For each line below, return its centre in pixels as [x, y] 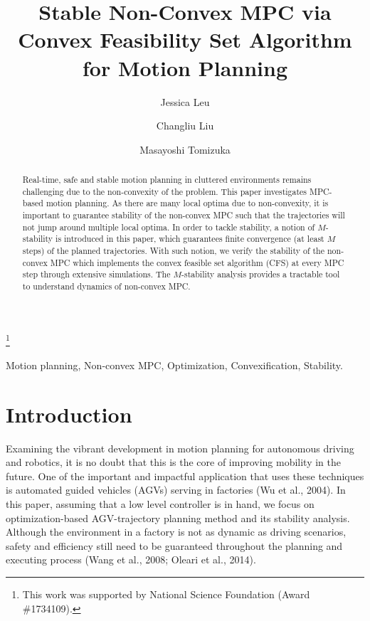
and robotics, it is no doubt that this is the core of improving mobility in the [174, 462]
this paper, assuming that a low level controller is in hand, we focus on [160, 503]
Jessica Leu [185, 101]
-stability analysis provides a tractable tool [261, 274]
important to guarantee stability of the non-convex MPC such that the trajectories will [184, 215]
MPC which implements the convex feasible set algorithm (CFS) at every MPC [197, 262]
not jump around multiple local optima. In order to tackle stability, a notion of [169, 227]
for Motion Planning [185, 67]
